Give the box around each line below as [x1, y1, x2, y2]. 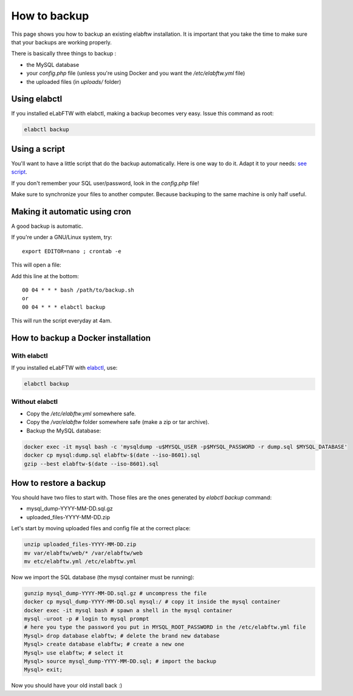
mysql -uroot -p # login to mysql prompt [24, 615, 149, 623]
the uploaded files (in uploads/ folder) [26, 78, 122, 85]
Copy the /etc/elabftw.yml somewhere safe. [26, 410, 136, 417]
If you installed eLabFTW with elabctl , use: [11, 364, 118, 372]
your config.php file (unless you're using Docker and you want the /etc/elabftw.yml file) [26, 70, 245, 77]
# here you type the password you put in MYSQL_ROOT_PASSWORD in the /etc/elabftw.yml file [24, 624, 306, 631]
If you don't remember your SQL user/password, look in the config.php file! [11, 179, 199, 186]
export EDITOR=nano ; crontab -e [22, 248, 122, 254]
